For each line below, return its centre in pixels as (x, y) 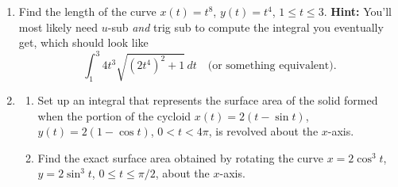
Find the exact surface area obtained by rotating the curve (180, 157)
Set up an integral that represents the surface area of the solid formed (208, 100)
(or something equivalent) (270, 66)
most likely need (58, 27)
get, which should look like (83, 42)
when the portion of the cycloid (114, 115)
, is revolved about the (263, 131)
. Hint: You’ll (357, 11)
